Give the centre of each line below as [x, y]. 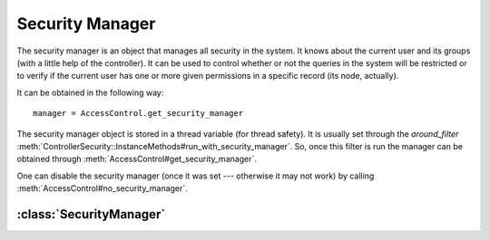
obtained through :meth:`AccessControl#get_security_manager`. [137, 159]
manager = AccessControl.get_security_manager [138, 114]
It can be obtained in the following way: [90, 92]
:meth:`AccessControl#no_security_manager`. [102, 188]
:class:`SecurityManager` [91, 214]
